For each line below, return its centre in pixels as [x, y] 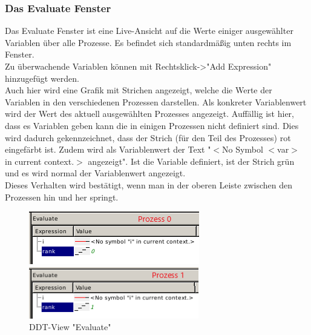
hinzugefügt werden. [42, 78]
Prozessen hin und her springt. [62, 197]
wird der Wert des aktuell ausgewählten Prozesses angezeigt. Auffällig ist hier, [149, 114]
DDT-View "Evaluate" [70, 327]
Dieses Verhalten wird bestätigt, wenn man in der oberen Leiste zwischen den [149, 184]
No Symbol [243, 149]
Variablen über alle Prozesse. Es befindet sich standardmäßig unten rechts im [148, 42]
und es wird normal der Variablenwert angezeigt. [95, 173]
